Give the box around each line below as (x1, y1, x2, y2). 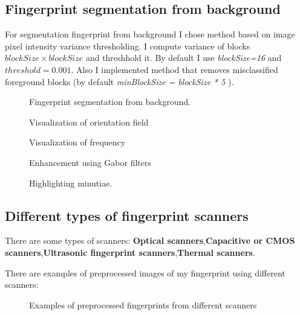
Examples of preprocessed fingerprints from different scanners (29, 298, 257, 311)
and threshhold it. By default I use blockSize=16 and (85, 51, 282, 64)
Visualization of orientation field (29, 115, 149, 128)
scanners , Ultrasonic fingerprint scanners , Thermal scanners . (5, 246, 255, 258)
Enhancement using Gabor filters (29, 156, 151, 168)
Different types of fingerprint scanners (5, 206, 249, 224)
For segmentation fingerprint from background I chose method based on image (5, 28, 295, 40)
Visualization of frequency (29, 136, 126, 148)
